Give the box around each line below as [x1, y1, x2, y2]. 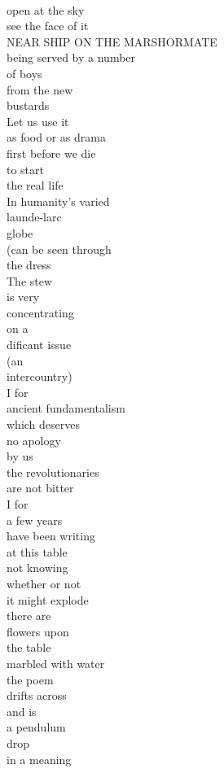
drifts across [7, 687, 67, 704]
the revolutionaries [7, 463, 99, 480]
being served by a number [7, 49, 136, 66]
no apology [7, 431, 61, 448]
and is [7, 702, 37, 719]
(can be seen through [7, 240, 112, 257]
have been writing [7, 527, 95, 544]
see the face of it [7, 17, 89, 34]
